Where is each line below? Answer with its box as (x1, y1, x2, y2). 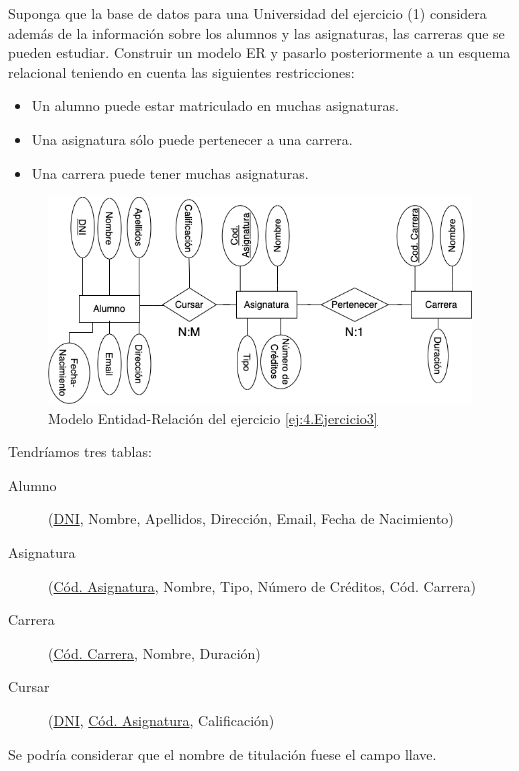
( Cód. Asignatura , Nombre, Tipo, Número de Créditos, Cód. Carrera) (48, 575, 476, 596)
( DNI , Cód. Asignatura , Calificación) (48, 710, 275, 731)
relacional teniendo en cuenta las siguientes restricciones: (8, 61, 355, 82)
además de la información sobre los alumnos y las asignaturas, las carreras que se (8, 22, 505, 43)
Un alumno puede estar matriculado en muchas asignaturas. (31, 95, 399, 116)
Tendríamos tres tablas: (8, 441, 152, 462)
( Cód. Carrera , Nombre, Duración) (48, 642, 261, 663)
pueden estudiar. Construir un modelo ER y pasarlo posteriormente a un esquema (8, 42, 511, 63)
